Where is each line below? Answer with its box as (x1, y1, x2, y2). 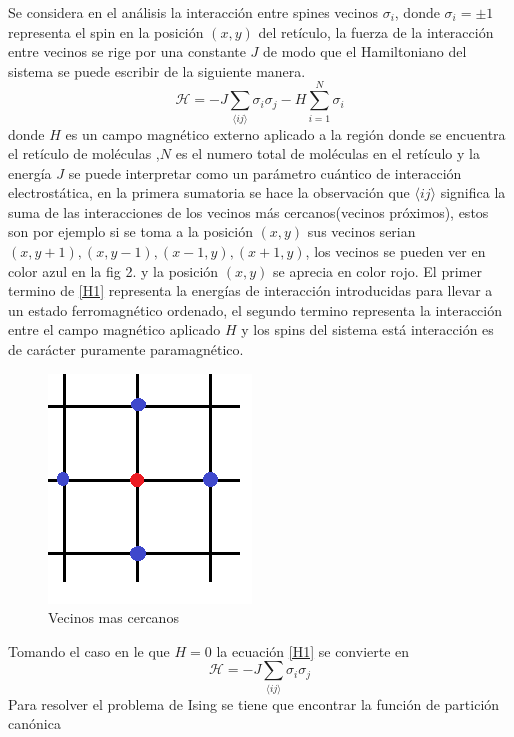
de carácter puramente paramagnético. (8, 339, 244, 360)
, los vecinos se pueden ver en (305, 241, 486, 262)
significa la (440, 182, 506, 203)
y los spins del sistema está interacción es (241, 319, 494, 340)
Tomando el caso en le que (8, 640, 170, 661)
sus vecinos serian (307, 221, 416, 242)
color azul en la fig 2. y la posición (8, 260, 219, 281)
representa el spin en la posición (8, 21, 204, 42)
